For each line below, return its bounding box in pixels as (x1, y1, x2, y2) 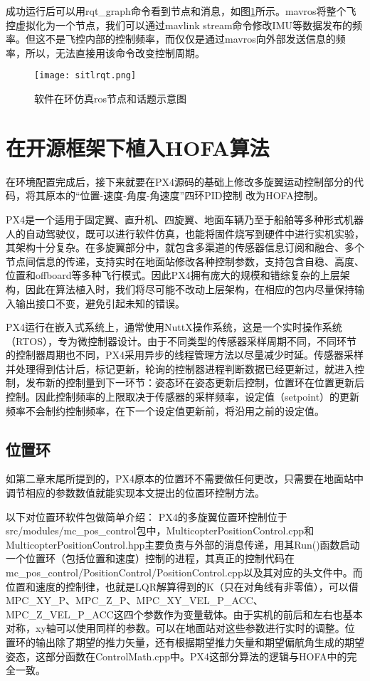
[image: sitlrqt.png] (34, 70, 137, 81)
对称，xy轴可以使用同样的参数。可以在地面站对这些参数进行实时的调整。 (6, 621, 345, 635)
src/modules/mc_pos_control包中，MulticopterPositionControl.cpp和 (6, 523, 314, 538)
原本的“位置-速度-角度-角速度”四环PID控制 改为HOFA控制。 (45, 188, 324, 203)
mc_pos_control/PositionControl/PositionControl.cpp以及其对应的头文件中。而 (6, 565, 363, 580)
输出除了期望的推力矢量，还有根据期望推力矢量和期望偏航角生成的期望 (35, 634, 364, 649)
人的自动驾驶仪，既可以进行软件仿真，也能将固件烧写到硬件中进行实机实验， (6, 226, 364, 241)
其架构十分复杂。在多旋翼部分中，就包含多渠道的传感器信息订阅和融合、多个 (6, 240, 364, 255)
